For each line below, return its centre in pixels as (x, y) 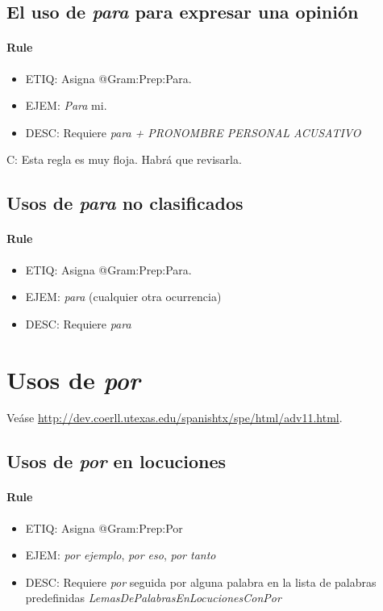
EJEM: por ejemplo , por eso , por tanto (121, 555)
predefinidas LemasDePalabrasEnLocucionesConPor (153, 598)
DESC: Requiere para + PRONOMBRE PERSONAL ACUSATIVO (193, 132)
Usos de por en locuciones (117, 461)
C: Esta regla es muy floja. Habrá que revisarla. (124, 159)
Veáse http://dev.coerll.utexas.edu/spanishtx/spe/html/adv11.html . (175, 418)
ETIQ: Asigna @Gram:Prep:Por (104, 527)
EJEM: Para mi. (66, 105)
